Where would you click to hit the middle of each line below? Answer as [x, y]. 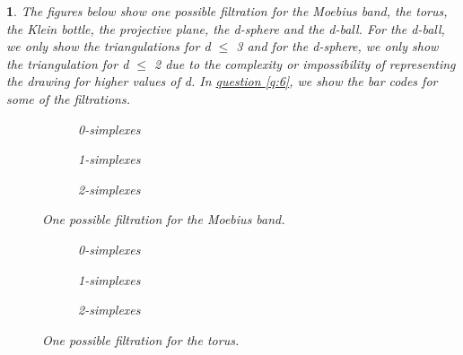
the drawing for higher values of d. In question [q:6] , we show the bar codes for [222, 81]
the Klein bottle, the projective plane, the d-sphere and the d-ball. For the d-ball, [226, 28]
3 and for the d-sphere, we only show [337, 46]
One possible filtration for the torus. [141, 339]
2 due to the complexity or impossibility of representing [305, 63]
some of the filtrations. [68, 98]
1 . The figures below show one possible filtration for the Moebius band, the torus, [227, 11]
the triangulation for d [68, 63]
